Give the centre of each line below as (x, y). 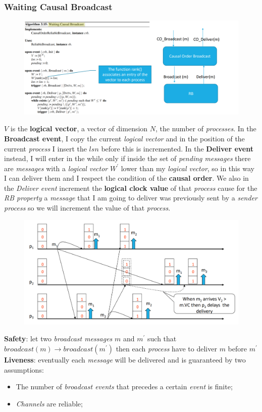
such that (162, 339)
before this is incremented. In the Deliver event (177, 148)
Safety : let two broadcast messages (58, 339)
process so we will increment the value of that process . (87, 208)
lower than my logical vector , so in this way (188, 168)
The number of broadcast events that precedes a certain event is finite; (124, 387)
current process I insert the (45, 148)
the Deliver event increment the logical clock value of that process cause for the (131, 188)
